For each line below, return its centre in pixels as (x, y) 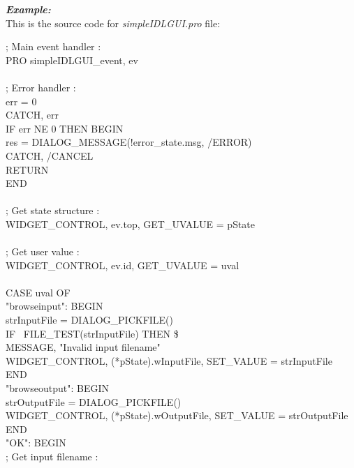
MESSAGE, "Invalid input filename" (83, 347)
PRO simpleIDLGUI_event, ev (72, 60)
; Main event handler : (53, 46)
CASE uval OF (38, 292)
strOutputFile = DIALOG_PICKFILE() (94, 401)
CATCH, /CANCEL (50, 155)
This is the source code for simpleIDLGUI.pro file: (113, 23)
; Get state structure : (53, 210)
